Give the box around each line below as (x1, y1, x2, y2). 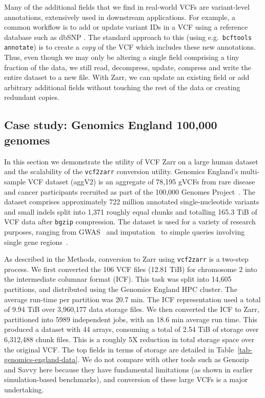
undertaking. (4, 384, 44, 394)
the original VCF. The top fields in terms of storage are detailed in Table (4, 344, 234, 354)
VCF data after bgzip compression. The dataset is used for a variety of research (4, 216, 256, 227)
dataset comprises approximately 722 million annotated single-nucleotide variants (4, 196, 259, 207)
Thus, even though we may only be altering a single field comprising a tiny (4, 52, 239, 62)
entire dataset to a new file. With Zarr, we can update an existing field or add (4, 72, 250, 82)
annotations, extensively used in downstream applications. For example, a (4, 11, 236, 22)
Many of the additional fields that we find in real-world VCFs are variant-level (4, 2, 250, 12)
